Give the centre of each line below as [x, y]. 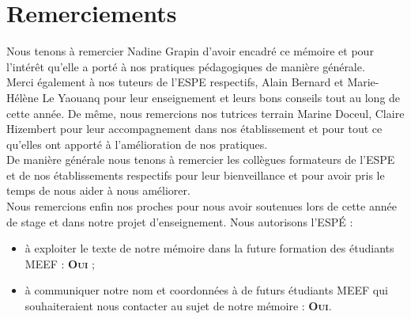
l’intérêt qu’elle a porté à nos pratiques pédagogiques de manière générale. [186, 66]
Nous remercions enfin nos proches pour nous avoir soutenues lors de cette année [202, 206]
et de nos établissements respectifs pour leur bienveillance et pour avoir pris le [196, 175]
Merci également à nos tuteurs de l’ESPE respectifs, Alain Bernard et [175, 82]
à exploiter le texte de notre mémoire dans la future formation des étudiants [209, 248]
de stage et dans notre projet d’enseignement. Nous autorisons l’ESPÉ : [180, 221]
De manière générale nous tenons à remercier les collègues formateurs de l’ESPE [201, 159]
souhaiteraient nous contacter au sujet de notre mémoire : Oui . [178, 306]
